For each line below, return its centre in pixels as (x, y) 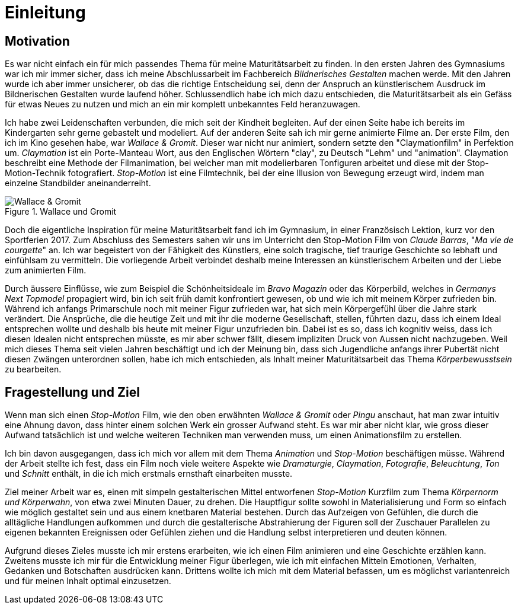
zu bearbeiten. (33, 369)
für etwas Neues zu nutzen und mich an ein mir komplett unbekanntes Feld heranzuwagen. (183, 104)
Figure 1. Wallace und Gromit (61, 212)
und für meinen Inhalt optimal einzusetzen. (88, 581)
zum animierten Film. (46, 270)
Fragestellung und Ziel (72, 392)
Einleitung (45, 12)
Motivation (37, 41)
